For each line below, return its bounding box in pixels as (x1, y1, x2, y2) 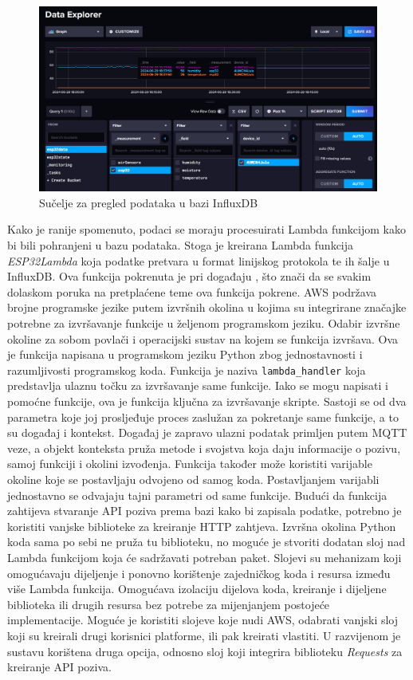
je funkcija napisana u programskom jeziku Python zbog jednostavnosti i (7, 346, 363, 363)
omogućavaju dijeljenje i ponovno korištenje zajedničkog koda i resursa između (7, 564, 391, 581)
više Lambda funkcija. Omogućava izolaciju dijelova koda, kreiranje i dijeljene (7, 580, 387, 597)
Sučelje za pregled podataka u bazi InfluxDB (39, 194, 258, 210)
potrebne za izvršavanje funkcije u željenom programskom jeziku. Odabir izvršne (7, 315, 400, 332)
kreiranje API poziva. (7, 658, 112, 675)
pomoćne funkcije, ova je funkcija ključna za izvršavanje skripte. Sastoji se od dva (7, 393, 407, 410)
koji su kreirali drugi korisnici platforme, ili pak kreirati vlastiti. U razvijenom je (7, 627, 401, 643)
